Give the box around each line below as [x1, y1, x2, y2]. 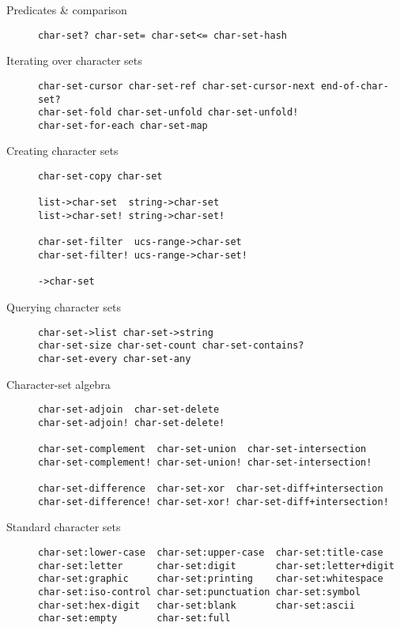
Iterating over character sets [6, 52, 142, 69]
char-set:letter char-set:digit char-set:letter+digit [38, 560, 395, 572]
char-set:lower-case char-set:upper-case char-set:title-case [38, 546, 383, 558]
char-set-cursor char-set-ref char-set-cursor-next [38, 80, 315, 92]
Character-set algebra [6, 375, 111, 392]
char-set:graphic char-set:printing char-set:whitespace [38, 573, 383, 585]
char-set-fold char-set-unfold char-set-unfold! [38, 107, 299, 119]
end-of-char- [320, 80, 389, 92]
